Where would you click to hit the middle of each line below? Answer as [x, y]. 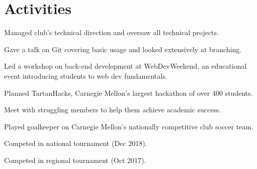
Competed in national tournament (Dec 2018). [76, 143]
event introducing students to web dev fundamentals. [86, 75]
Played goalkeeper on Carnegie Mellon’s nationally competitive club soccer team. [129, 126]
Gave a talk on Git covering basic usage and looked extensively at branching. [123, 49]
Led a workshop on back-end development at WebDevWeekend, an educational [125, 66]
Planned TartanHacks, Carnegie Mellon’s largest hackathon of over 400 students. [128, 93]
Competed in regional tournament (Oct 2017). [75, 160]
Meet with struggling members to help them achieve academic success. [113, 110]
